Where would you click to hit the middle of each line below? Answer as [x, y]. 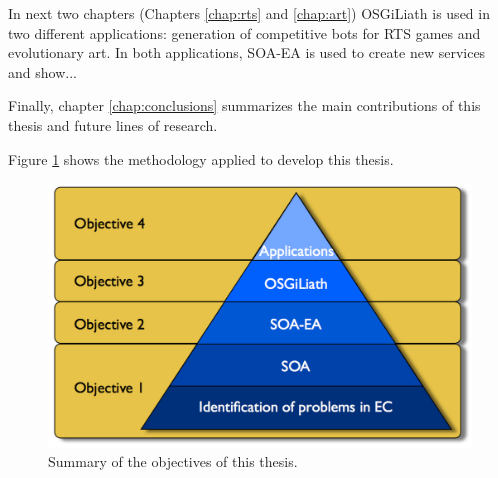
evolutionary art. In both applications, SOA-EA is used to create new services [247, 52]
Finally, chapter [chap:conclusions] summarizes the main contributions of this [244, 105]
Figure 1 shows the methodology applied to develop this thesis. [201, 158]
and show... [42, 71]
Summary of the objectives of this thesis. [173, 461]
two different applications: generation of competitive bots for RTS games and [244, 32]
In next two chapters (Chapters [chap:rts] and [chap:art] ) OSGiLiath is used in [249, 13]
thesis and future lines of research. [113, 124]
